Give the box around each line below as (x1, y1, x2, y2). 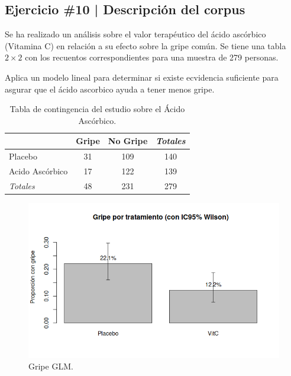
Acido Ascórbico (9, 165, 68, 177)
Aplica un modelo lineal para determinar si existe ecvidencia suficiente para (5, 71, 279, 83)
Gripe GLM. (28, 360, 73, 372)
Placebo (9, 150, 38, 162)
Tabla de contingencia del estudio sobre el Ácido (9, 103, 185, 115)
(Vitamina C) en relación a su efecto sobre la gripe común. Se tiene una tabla (5, 39, 286, 52)
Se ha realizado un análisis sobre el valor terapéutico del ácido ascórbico (5, 28, 266, 40)
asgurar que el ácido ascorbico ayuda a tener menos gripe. (5, 82, 215, 95)
